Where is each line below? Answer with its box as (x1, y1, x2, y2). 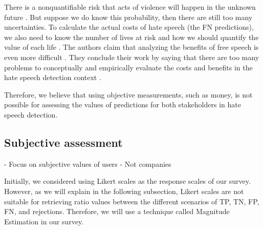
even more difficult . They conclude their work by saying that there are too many (4, 51, 259, 62)
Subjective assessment (4, 134, 123, 150)
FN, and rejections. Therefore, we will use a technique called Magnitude (4, 206, 230, 217)
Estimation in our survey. (4, 216, 84, 226)
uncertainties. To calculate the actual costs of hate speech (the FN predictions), (4, 22, 254, 32)
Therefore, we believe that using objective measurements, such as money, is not (4, 89, 253, 100)
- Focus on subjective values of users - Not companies (4, 158, 171, 169)
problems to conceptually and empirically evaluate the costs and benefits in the (4, 62, 253, 72)
